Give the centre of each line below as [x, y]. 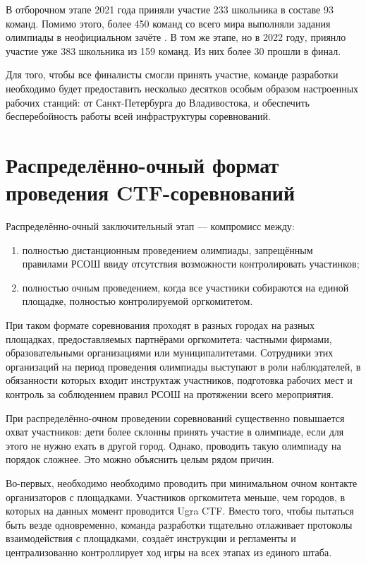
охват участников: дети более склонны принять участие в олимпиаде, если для [175, 432]
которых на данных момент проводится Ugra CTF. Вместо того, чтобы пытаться [180, 511]
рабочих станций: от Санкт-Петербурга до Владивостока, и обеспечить [158, 102]
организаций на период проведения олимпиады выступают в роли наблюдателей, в [183, 366]
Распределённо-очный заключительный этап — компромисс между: [150, 226]
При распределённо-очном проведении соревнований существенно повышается [175, 418]
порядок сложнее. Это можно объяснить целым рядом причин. [140, 459]
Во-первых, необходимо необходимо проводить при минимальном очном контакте [182, 482]
